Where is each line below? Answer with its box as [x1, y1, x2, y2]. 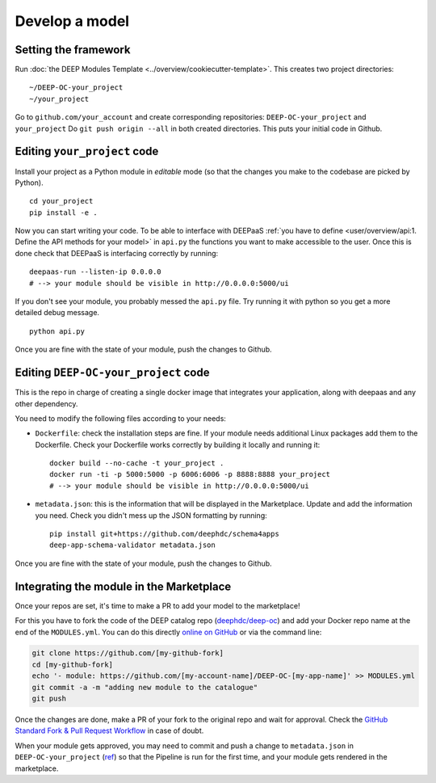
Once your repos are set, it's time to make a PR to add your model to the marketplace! [15, 600, 300, 610]
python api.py [29, 326, 85, 335]
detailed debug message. [15, 308, 100, 318]
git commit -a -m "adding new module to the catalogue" [31, 683, 258, 692]
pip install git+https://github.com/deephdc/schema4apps [49, 529, 280, 539]
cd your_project [29, 196, 94, 206]
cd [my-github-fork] [31, 659, 113, 669]
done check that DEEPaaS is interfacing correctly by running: [15, 248, 219, 258]
